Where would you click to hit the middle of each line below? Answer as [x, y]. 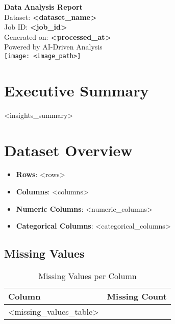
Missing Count [137, 296]
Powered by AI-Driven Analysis [53, 47]
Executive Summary [77, 90]
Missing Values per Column [87, 276]
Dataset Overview [68, 150]
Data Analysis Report [43, 7]
